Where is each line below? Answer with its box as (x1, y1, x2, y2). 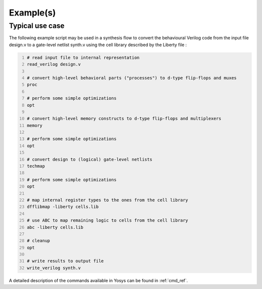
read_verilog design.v (27, 62, 81, 67)
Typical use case (9, 21, 65, 30)
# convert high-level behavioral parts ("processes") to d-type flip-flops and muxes (27, 75, 237, 80)
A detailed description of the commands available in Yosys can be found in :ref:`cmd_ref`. (9, 277, 188, 283)
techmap (27, 163, 45, 169)
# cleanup (27, 238, 50, 243)
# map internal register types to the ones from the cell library (27, 197, 188, 203)
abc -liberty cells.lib (27, 225, 83, 230)
